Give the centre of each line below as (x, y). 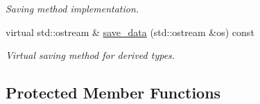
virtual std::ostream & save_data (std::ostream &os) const (130, 32)
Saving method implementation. (72, 8)
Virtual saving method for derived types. (90, 55)
